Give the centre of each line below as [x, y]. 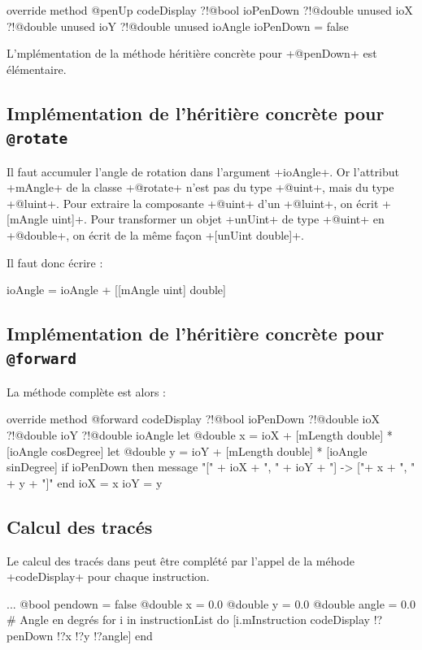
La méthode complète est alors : [86, 391]
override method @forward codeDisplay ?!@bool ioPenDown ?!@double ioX [193, 419]
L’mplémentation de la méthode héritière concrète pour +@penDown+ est [192, 53]
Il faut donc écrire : [55, 262]
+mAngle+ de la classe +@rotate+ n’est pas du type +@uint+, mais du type [200, 187]
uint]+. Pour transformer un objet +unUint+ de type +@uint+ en [218, 219]
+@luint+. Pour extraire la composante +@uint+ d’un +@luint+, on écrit [193, 203]
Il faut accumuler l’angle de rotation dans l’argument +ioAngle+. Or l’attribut [203, 171]
